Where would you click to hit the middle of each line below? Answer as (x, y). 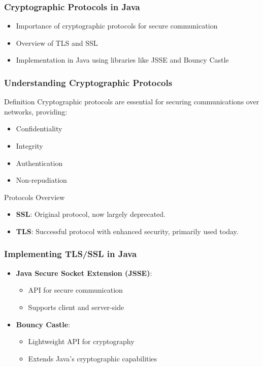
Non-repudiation (41, 180)
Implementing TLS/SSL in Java (71, 254)
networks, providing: (36, 111)
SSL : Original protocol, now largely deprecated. (91, 214)
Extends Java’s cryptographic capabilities (93, 358)
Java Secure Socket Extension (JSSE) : (84, 273)
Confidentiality (39, 129)
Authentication (39, 163)
